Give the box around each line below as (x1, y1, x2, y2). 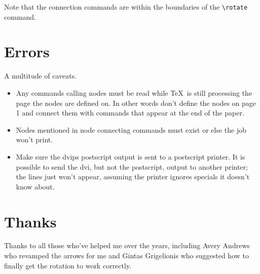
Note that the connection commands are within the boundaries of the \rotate (4, 2, 248, 12)
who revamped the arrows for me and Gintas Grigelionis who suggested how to (4, 250, 249, 261)
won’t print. (16, 134, 53, 145)
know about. (16, 181, 55, 191)
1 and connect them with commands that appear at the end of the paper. (16, 107, 244, 118)
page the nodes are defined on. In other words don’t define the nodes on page (16, 97, 256, 108)
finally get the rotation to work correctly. (4, 260, 132, 270)
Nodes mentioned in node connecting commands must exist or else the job (16, 124, 247, 135)
